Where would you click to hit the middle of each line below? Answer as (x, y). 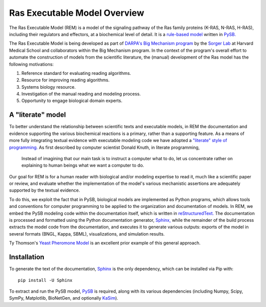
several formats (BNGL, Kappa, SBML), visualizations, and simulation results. (87, 234)
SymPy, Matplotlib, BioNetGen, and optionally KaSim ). (64, 298)
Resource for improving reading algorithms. (66, 80)
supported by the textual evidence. (45, 190)
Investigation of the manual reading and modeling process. (81, 94)
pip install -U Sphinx (45, 280)
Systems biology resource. (49, 87)
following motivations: (32, 64)
